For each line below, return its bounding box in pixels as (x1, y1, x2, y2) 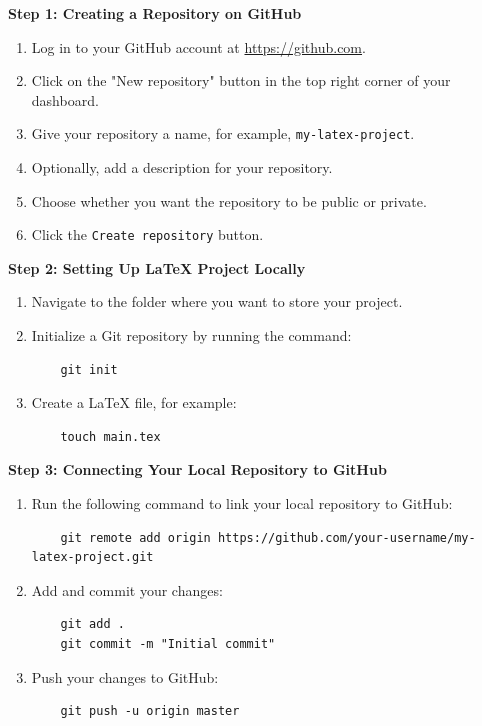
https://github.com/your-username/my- (217, 530, 476, 545)
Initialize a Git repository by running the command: (31, 325, 352, 346)
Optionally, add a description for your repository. (31, 157, 333, 178)
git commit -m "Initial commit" (60, 637, 276, 651)
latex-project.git (31, 550, 154, 565)
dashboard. (31, 89, 99, 110)
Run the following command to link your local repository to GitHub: (31, 493, 453, 514)
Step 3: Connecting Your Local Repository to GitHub (8, 459, 387, 480)
